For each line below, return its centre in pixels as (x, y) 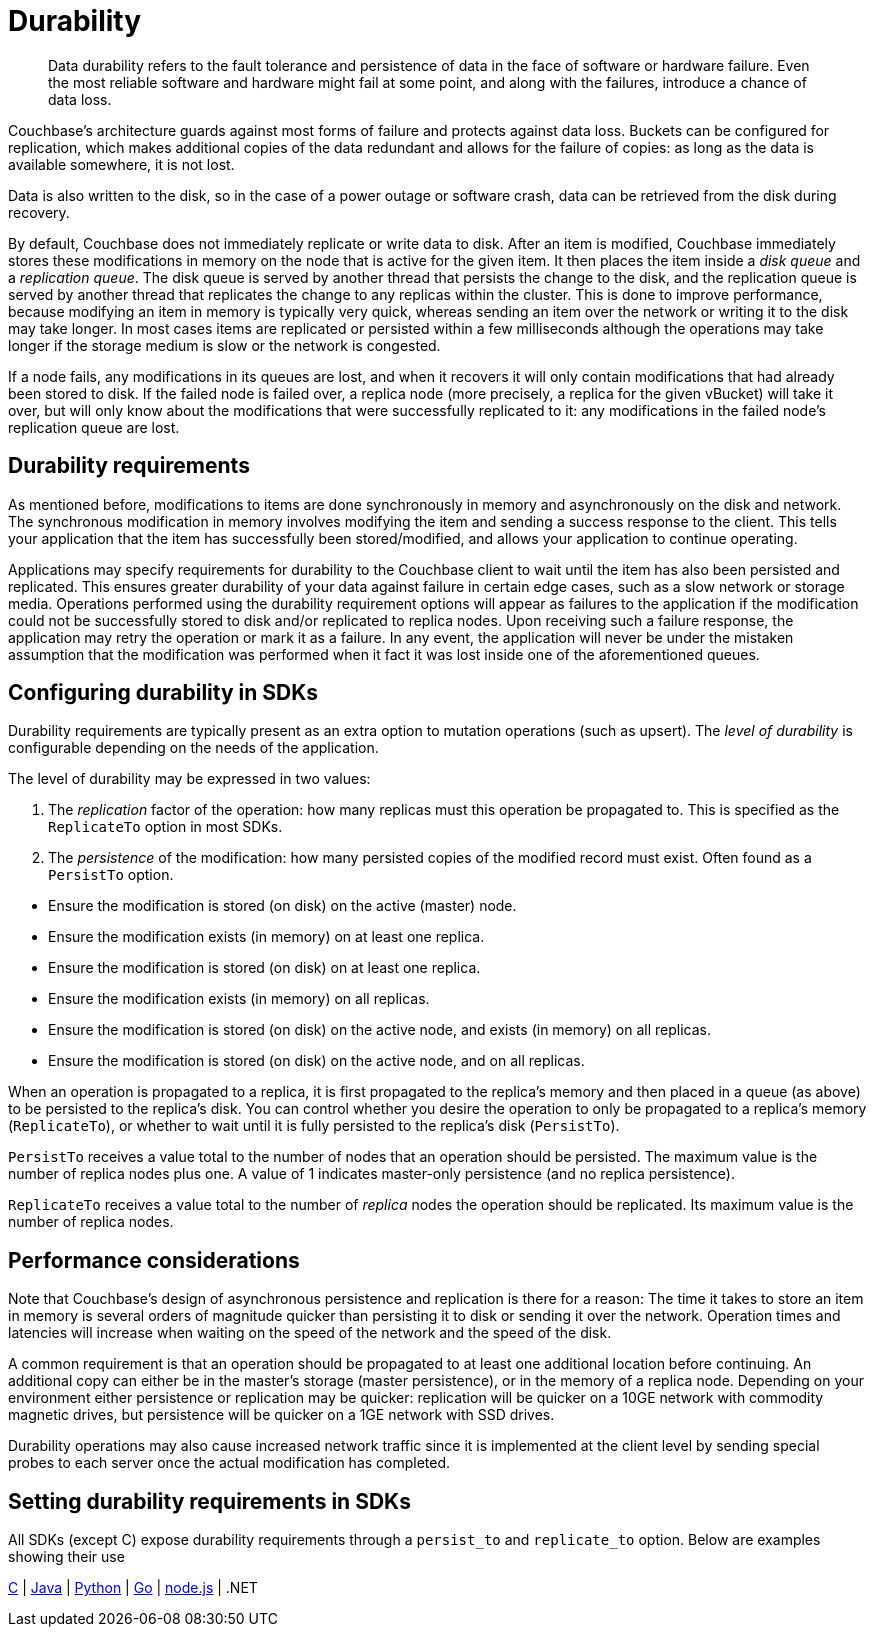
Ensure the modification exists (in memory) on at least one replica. (266, 937)
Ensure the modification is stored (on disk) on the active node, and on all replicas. (316, 1061)
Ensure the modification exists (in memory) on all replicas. (239, 999)
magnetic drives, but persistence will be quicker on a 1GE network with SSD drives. (281, 1415)
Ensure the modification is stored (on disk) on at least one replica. (264, 968)
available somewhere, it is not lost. (121, 164)
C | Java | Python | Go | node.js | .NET (133, 1588)
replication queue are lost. (94, 427)
